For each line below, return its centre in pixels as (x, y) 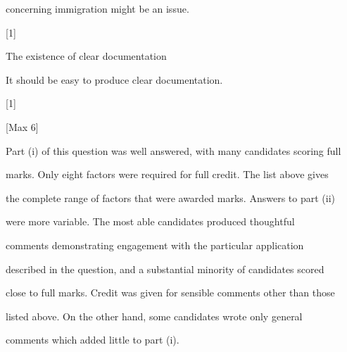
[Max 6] (22, 126)
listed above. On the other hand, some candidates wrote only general (154, 316)
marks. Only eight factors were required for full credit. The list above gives (167, 174)
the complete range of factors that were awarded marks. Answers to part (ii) (170, 197)
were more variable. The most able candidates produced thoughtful (150, 221)
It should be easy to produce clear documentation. (114, 79)
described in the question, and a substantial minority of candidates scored (165, 269)
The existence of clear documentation (86, 56)
